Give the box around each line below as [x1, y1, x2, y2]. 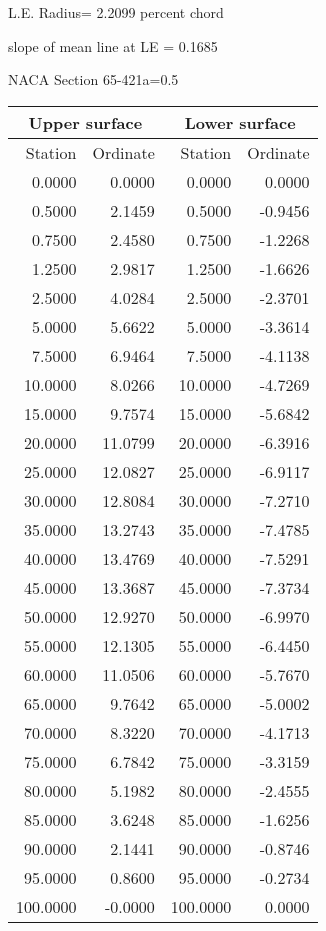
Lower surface [184, 110, 296, 134]
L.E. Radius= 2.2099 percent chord [8, 2, 224, 22]
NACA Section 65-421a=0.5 [8, 69, 179, 90]
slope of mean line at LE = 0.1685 [8, 35, 218, 56]
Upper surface [28, 110, 143, 134]
